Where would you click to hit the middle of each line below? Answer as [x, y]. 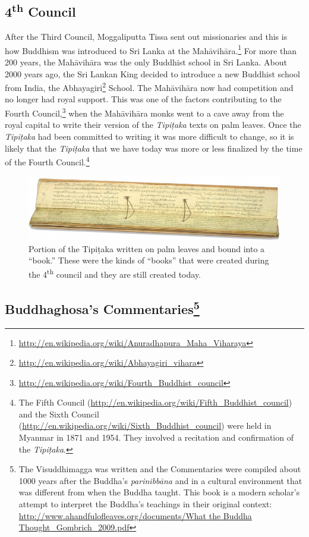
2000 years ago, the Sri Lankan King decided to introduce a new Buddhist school [152, 73]
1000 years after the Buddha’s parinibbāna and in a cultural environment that [160, 480]
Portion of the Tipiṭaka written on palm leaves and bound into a [147, 248]
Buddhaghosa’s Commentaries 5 [102, 307]
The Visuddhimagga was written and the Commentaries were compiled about [160, 469]
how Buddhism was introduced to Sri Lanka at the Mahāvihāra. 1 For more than [151, 49]
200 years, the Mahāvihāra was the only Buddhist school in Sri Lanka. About [146, 62]
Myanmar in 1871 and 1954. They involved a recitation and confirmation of [156, 437]
